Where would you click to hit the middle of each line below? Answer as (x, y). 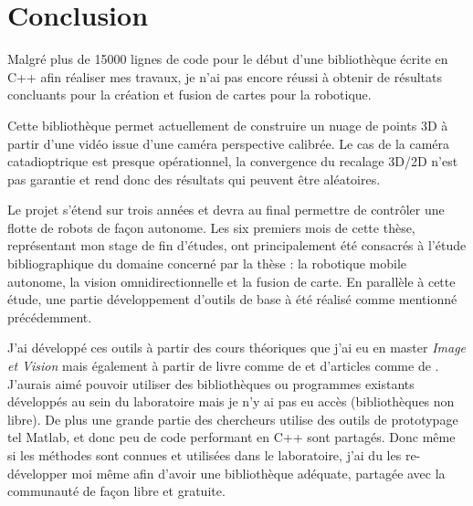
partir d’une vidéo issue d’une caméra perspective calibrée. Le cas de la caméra (229, 143)
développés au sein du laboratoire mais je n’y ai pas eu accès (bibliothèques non (231, 401)
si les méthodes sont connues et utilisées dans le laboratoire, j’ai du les (205, 455)
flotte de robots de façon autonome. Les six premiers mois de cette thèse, (211, 227)
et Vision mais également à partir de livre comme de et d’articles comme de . (223, 366)
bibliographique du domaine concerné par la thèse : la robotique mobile (207, 264)
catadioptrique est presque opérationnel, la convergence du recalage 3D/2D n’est (233, 161)
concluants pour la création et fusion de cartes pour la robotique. (189, 95)
